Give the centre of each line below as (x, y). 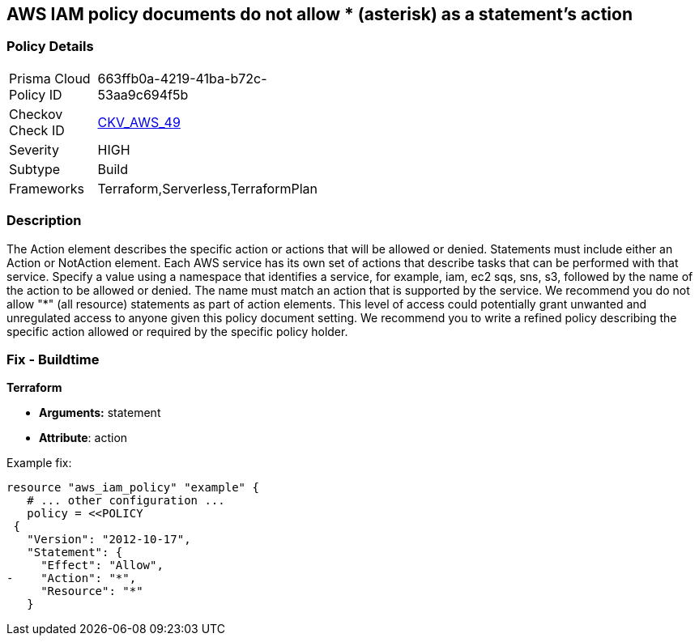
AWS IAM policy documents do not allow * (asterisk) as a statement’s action (320, 14)
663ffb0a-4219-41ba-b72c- (182, 78)
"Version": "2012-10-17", (109, 540)
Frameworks (47, 188)
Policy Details (50, 47)
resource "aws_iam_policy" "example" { (133, 488)
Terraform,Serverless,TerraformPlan (207, 188)
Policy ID (36, 94)
